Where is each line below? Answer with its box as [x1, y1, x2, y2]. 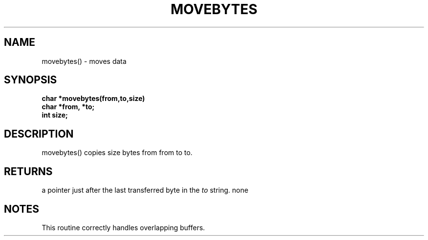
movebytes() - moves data [42, 57, 127, 65]
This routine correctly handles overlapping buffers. [42, 223, 205, 232]
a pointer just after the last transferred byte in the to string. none [42, 186, 249, 195]
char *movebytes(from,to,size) [42, 94, 145, 103]
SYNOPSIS [4, 74, 57, 86]
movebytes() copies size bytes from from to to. [42, 148, 193, 157]
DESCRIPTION [4, 127, 74, 140]
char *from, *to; [42, 102, 95, 111]
